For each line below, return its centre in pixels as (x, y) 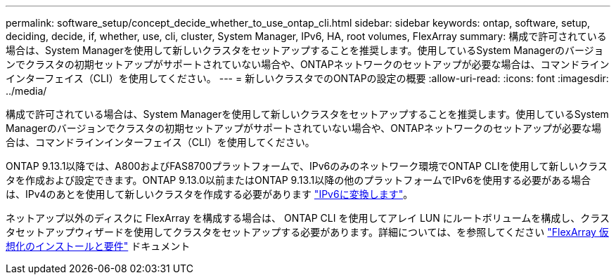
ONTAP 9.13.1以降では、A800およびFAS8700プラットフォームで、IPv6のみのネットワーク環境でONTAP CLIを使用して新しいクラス (307, 166)
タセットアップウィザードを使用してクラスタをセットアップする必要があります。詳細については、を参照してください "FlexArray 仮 (307, 232)
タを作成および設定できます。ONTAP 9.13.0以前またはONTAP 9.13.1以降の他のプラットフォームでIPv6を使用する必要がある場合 (299, 180)
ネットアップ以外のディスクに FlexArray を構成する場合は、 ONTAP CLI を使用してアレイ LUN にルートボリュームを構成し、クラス (308, 218)
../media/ (26, 91)
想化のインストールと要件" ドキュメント (98, 246)
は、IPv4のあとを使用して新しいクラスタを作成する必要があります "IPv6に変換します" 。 (210, 194)
